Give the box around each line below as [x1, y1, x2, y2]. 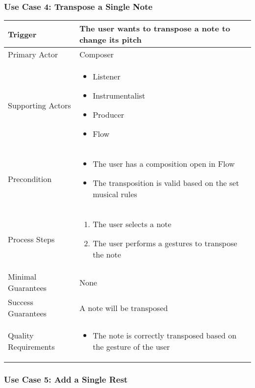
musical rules [93, 188, 137, 200]
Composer [79, 49, 114, 60]
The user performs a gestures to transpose [93, 237, 237, 249]
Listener [93, 71, 121, 82]
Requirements [8, 341, 55, 353]
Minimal [8, 271, 37, 283]
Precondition [8, 173, 52, 185]
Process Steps [8, 233, 55, 245]
